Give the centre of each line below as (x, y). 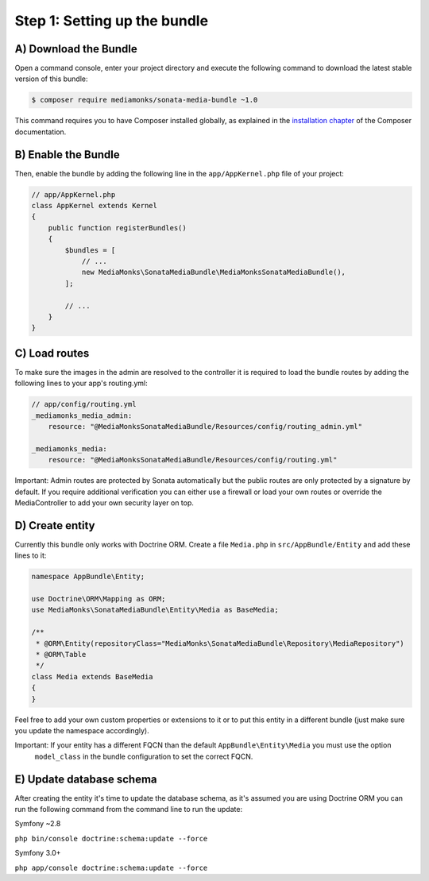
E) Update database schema (86, 779)
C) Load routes (52, 353)
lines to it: (31, 555)
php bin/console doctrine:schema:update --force (111, 838)
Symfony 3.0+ (38, 853)
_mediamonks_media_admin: (82, 415)
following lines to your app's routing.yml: (81, 383)
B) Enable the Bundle (67, 155)
